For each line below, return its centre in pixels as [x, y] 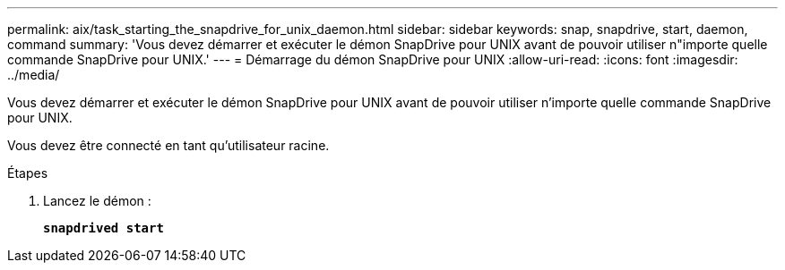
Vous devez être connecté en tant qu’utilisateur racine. [168, 145]
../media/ [34, 75]
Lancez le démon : [97, 201]
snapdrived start [104, 228]
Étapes [28, 173]
